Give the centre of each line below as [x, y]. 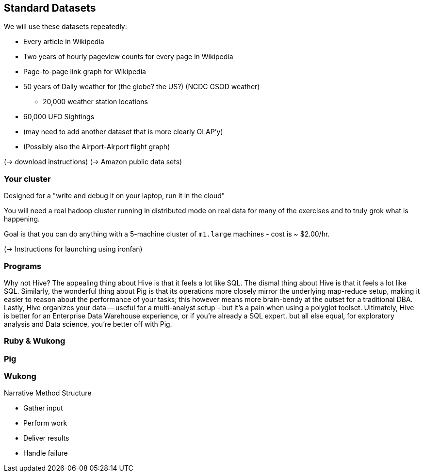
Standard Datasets [50, 8]
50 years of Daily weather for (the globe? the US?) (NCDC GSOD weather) [142, 87]
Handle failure [46, 453]
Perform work [45, 423]
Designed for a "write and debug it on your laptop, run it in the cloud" [114, 196]
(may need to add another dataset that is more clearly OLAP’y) [123, 132]
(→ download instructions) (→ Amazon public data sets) [93, 162]
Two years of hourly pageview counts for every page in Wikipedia [128, 57]
